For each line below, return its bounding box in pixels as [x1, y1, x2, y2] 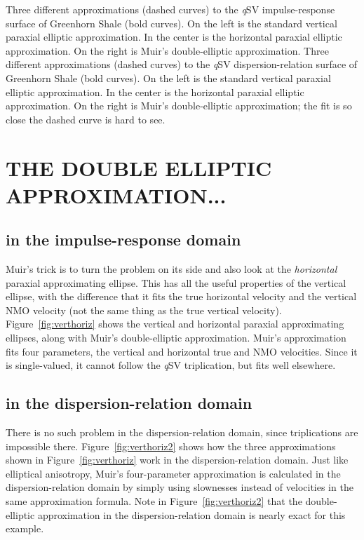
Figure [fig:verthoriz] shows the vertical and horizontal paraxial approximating [6, 316, 344, 331]
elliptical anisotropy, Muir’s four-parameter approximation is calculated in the [6, 466, 341, 480]
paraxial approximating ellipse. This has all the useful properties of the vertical [6, 275, 346, 290]
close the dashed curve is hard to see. [6, 112, 166, 126]
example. [6, 521, 44, 536]
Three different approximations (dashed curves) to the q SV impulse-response [6, 2, 335, 16]
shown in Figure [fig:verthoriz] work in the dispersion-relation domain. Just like [6, 452, 349, 467]
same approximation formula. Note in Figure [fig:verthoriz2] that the [6, 494, 302, 508]
